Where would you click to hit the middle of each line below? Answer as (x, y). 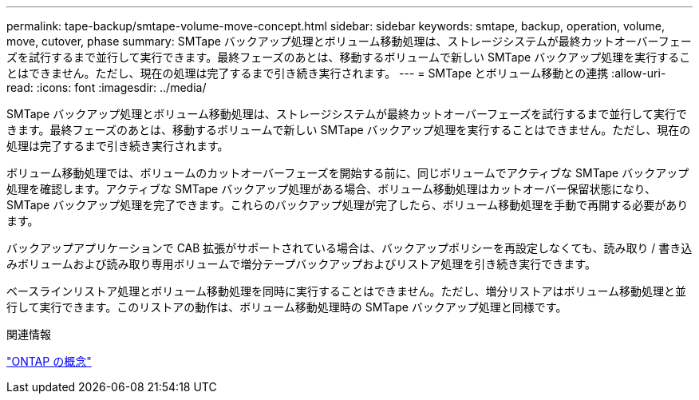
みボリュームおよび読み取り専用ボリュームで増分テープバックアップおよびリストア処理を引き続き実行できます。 (301, 264)
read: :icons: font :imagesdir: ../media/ (107, 87)
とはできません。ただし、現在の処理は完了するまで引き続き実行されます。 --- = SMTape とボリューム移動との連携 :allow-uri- (336, 73)
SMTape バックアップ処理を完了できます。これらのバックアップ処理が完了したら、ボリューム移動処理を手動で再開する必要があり (348, 205)
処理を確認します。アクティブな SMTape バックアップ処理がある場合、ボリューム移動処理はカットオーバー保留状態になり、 (332, 189)
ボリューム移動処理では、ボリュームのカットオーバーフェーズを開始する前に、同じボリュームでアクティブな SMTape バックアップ (348, 173)
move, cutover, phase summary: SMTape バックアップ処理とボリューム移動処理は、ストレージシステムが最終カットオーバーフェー (349, 41)
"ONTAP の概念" (49, 361)
